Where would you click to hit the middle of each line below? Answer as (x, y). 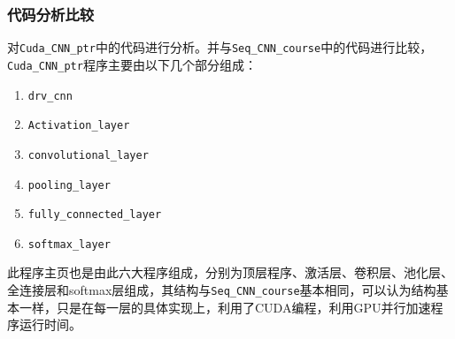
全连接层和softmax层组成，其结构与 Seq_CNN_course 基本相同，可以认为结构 (222, 290)
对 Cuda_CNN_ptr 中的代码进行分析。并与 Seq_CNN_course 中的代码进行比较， (220, 47)
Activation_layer (79, 126)
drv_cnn (50, 96)
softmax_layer (69, 244)
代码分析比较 (51, 14)
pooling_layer (69, 185)
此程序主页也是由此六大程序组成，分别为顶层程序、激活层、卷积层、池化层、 (230, 272)
